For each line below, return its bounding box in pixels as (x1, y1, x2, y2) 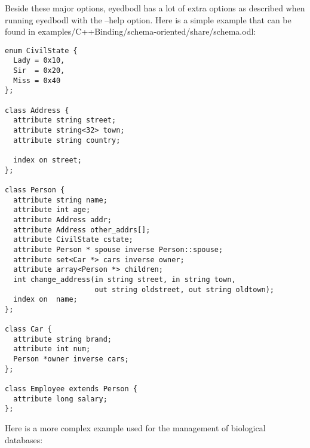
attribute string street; (13, 116, 116, 125)
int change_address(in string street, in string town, (13, 275, 236, 284)
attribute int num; (13, 345, 91, 354)
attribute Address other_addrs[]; (13, 225, 151, 234)
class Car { (5, 325, 52, 334)
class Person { (5, 185, 65, 194)
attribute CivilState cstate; (13, 235, 133, 244)
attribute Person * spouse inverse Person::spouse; (13, 245, 223, 254)
